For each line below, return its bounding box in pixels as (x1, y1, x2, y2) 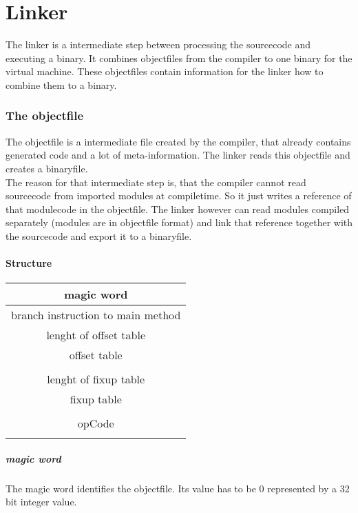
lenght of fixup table (47, 371, 145, 388)
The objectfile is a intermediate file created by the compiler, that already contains (6, 134, 351, 148)
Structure (6, 256, 52, 270)
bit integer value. (6, 494, 77, 509)
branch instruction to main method (11, 307, 181, 323)
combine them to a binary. (6, 77, 117, 92)
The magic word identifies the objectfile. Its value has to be (6, 481, 256, 495)
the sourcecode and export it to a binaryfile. (6, 228, 192, 243)
